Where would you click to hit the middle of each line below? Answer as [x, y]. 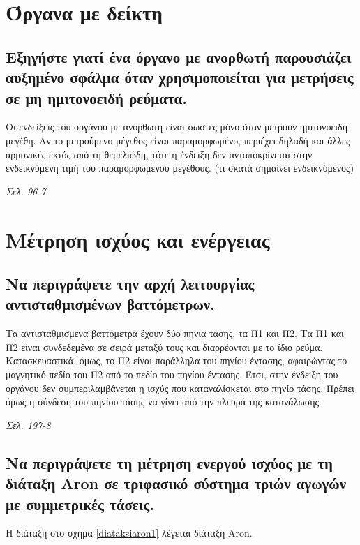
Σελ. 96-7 [26, 191]
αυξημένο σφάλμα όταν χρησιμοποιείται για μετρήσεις [180, 77]
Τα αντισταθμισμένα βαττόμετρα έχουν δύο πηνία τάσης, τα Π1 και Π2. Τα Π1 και [175, 333]
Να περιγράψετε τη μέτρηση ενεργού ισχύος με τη [169, 462]
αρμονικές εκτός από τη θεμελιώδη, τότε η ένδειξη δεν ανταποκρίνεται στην [159, 154]
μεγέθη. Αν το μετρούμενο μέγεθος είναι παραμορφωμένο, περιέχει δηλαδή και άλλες [178, 140]
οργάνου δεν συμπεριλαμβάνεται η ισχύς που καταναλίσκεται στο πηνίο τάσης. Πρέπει [180, 388]
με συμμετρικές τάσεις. [80, 503]
